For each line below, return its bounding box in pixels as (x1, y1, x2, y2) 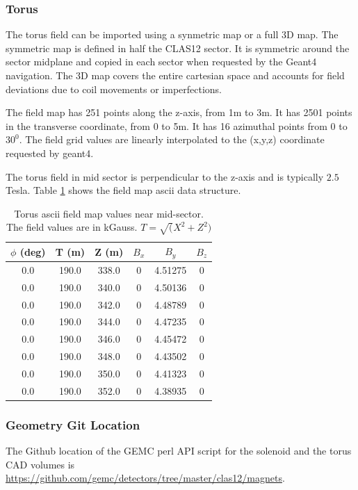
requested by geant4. (6, 145, 94, 160)
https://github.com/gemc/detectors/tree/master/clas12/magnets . (6, 471, 285, 485)
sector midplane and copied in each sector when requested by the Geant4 (6, 54, 317, 69)
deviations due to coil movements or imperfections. (6, 81, 222, 96)
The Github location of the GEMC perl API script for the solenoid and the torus (6, 443, 352, 458)
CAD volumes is (6, 457, 75, 471)
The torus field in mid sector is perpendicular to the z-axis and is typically (6, 169, 324, 183)
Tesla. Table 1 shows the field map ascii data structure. (6, 183, 241, 197)
